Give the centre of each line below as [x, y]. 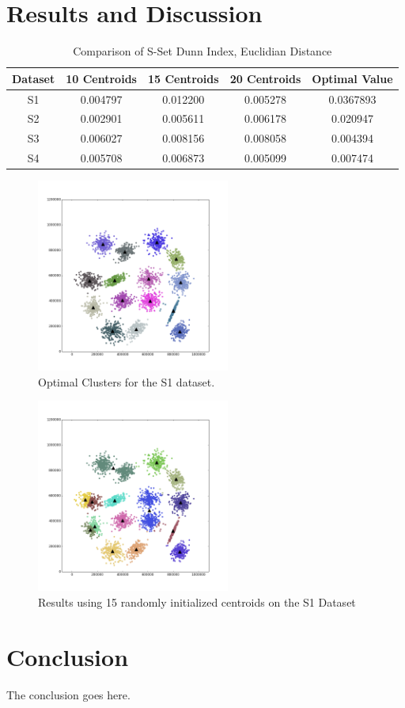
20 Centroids [265, 78]
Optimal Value [352, 78]
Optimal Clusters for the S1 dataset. [127, 381]
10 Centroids [101, 78]
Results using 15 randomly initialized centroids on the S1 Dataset [197, 601]
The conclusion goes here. [68, 694]
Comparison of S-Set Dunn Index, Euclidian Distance [202, 51]
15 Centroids [183, 78]
